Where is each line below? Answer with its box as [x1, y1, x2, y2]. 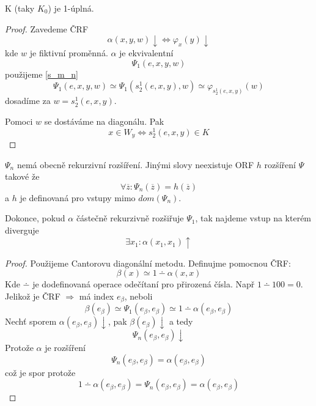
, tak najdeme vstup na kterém [195, 212, 312, 224]
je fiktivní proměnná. [29, 46, 108, 59]
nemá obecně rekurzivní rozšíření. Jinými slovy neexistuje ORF [17, 158, 254, 171]
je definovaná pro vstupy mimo [20, 191, 136, 204]
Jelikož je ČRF [5, 289, 61, 302]
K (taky [5, 2, 35, 14]
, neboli [124, 289, 153, 302]
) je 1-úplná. [48, 2, 94, 14]
